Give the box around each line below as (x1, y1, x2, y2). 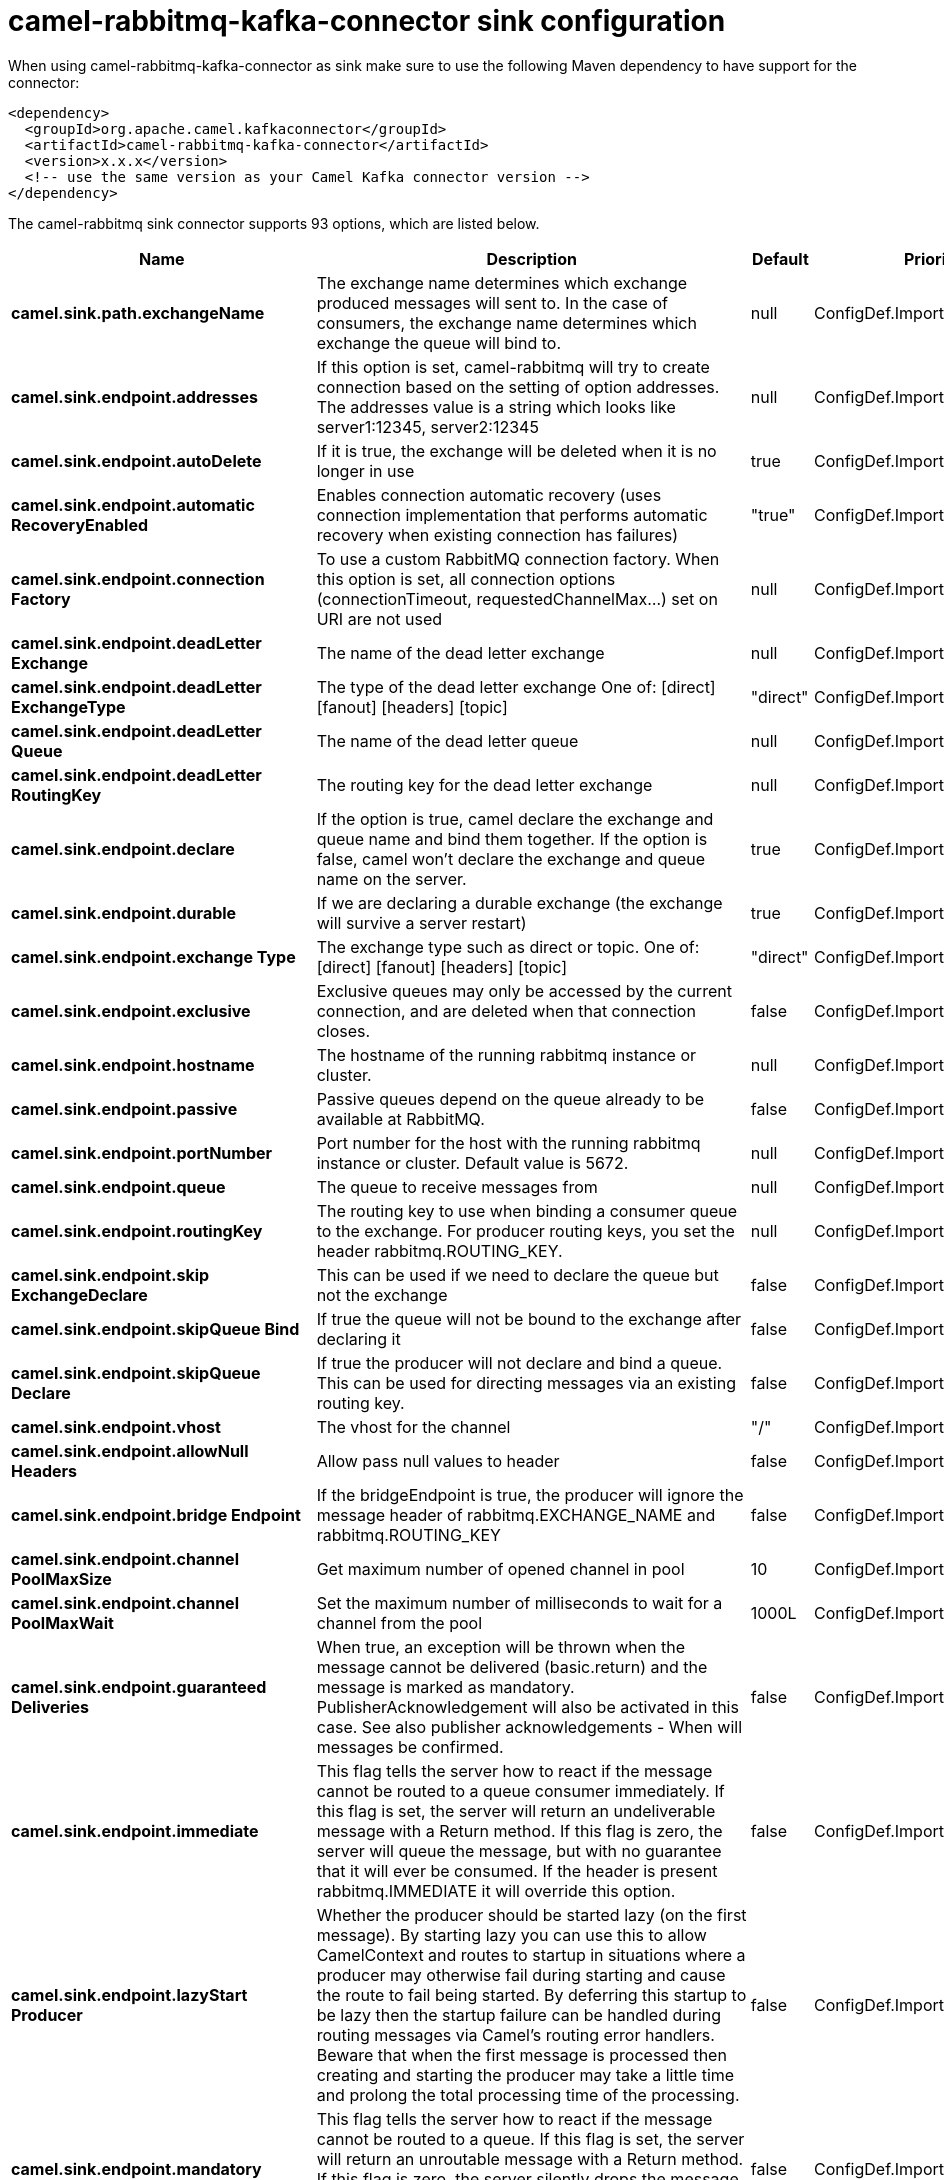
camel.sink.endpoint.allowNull (11, 1440, 249, 1461)
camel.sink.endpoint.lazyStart (11, 1984, 248, 2005)
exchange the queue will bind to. (316, 332, 561, 353)
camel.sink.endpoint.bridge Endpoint (11, 1504, 301, 1525)
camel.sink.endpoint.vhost (11, 1416, 221, 1437)
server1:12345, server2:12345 (316, 416, 539, 437)
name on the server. (316, 868, 467, 889)
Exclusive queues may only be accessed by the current (316, 980, 732, 1001)
